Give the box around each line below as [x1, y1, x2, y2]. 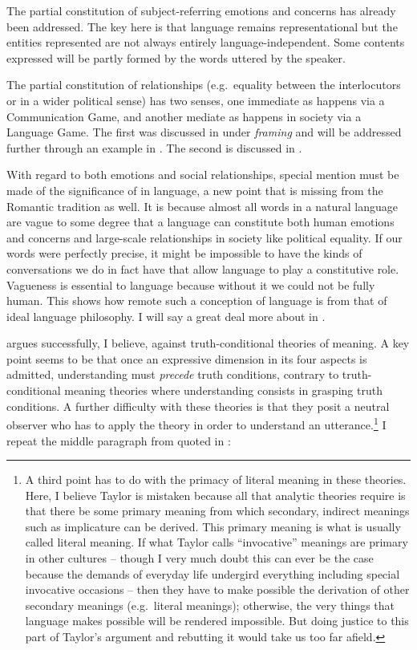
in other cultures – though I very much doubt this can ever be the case [25, 550, 374, 567]
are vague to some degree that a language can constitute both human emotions [6, 213, 395, 230]
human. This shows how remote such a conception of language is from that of [6, 292, 387, 309]
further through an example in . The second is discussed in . [6, 139, 302, 156]
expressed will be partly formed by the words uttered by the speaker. [6, 49, 346, 66]
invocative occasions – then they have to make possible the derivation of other [25, 581, 410, 598]
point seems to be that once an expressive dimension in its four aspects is [6, 350, 367, 367]
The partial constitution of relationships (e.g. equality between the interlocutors [6, 76, 401, 93]
